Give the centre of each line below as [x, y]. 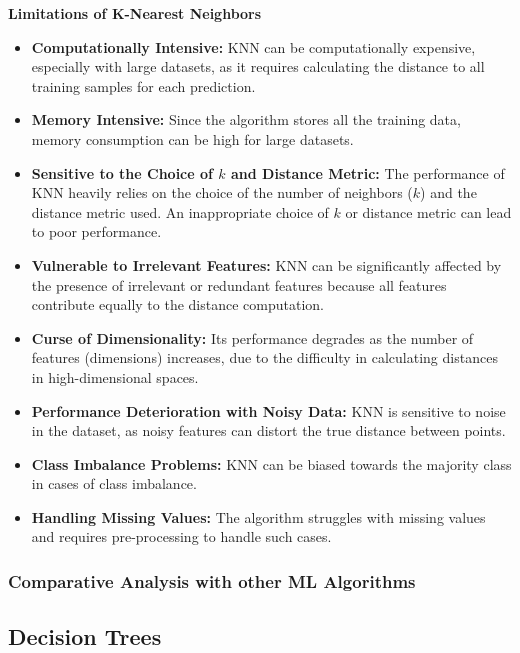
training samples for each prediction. [143, 85]
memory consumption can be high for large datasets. [192, 138]
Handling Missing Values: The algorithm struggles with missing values [258, 516]
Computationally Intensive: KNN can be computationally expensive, [253, 46]
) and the [448, 192]
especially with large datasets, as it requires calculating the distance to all [258, 66]
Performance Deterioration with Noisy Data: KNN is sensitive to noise [268, 410]
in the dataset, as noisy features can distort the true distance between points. [268, 430]
